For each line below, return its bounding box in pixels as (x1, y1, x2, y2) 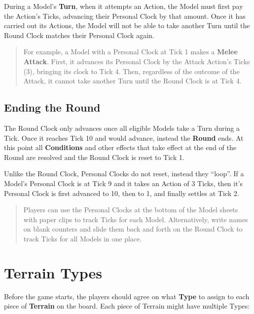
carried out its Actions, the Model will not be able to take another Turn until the (4, 20, 250, 31)
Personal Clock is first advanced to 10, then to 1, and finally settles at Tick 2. (4, 188, 239, 198)
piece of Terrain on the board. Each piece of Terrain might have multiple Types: (4, 301, 250, 311)
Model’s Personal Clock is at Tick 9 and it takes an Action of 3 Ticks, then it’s (4, 178, 243, 188)
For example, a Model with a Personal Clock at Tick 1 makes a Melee (23, 46, 238, 57)
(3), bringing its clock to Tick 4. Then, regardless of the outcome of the (23, 66, 240, 76)
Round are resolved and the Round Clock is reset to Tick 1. (4, 152, 184, 162)
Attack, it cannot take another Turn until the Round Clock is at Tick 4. (23, 76, 242, 86)
